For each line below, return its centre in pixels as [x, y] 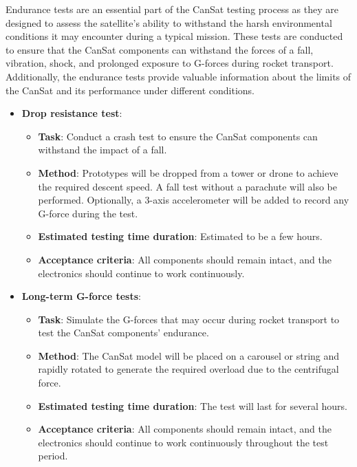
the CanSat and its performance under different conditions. [130, 90]
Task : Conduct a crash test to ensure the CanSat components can [178, 136]
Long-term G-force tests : [81, 296]
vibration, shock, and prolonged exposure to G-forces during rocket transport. [170, 63]
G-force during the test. [88, 213]
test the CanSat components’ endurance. [123, 333]
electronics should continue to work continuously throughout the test [183, 442]
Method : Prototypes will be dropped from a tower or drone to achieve [188, 172]
